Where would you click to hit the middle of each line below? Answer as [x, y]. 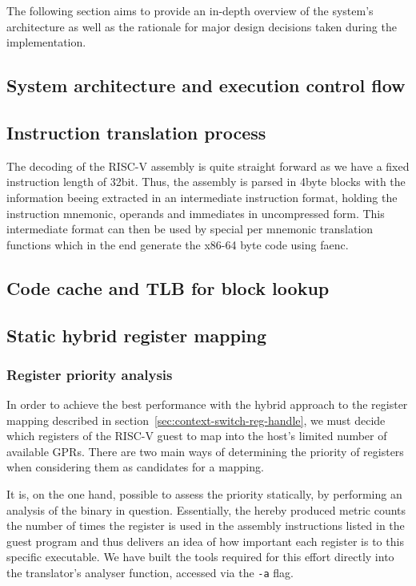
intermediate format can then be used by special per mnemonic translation [190, 229]
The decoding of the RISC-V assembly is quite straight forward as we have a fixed [208, 166]
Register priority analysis [90, 374]
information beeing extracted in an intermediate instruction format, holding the [202, 197]
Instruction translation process [136, 132]
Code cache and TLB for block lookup [168, 287]
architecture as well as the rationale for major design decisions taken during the [202, 26]
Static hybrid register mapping [137, 335]
